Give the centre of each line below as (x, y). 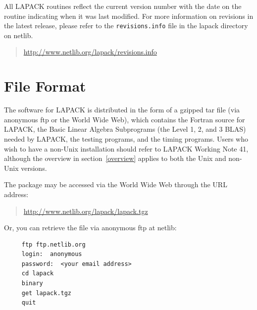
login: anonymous (52, 254)
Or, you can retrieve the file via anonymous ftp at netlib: (90, 228)
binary (32, 284)
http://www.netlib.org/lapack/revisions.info (90, 52)
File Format (45, 86)
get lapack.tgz (47, 293)
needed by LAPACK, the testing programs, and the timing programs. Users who (126, 138)
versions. (34, 168)
